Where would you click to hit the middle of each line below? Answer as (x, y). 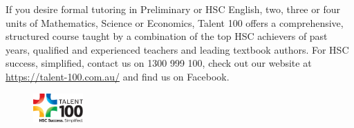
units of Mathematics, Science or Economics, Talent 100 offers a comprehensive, (175, 22)
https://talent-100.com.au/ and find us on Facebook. (118, 76)
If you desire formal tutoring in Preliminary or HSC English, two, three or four (173, 9)
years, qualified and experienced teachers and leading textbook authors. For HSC (177, 49)
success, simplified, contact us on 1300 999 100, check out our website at (159, 63)
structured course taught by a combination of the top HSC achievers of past (167, 36)
